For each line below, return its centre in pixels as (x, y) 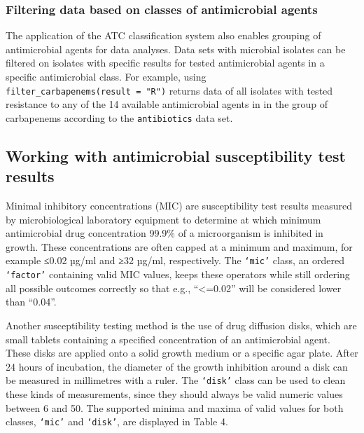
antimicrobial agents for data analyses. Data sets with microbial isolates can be (176, 49)
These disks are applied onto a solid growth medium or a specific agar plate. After (182, 353)
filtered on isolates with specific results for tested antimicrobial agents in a (165, 63)
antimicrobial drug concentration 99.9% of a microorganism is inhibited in (164, 233)
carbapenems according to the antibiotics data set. (119, 117)
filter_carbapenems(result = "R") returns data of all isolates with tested (169, 90)
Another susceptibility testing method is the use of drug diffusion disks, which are (181, 325)
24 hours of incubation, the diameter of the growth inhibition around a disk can (177, 366)
